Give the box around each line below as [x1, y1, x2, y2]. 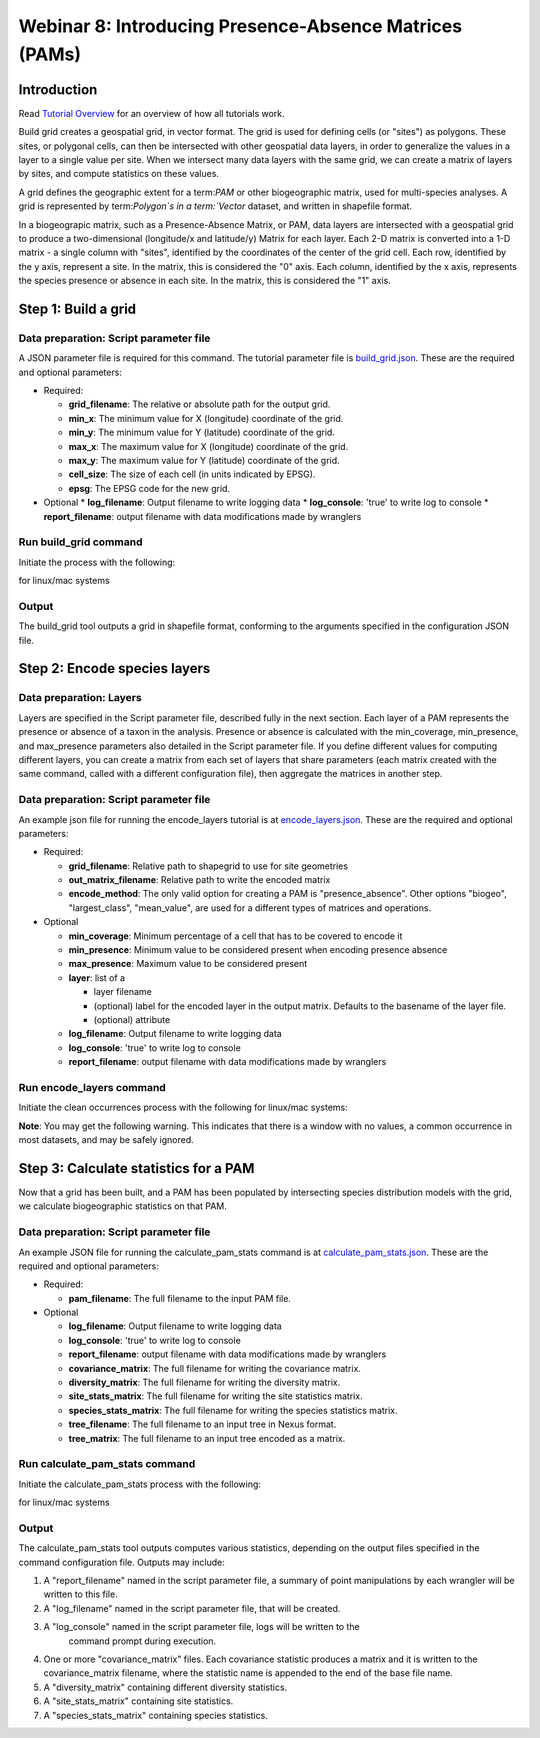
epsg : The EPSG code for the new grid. [68, 482, 230, 494]
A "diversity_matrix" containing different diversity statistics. [43, 1681, 288, 1693]
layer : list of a [68, 971, 125, 984]
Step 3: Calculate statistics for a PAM [18, 1160, 255, 1177]
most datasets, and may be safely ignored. [18, 1134, 194, 1146]
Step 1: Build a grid [18, 300, 137, 317]
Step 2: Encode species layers [18, 660, 211, 677]
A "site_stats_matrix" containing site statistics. [43, 1695, 234, 1707]
